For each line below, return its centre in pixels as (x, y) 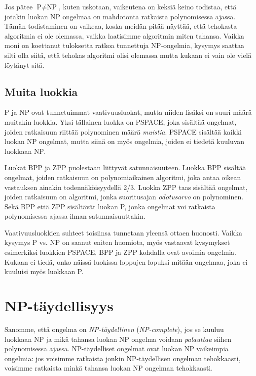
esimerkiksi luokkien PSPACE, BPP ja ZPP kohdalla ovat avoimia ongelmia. (121, 252)
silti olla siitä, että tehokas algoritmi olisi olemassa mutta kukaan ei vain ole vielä (128, 55)
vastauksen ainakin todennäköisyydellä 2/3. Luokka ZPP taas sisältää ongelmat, (126, 187)
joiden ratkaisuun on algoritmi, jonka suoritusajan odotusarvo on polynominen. (124, 197)
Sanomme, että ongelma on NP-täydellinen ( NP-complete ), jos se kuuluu (114, 329)
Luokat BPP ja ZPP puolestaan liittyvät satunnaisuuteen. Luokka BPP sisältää (125, 167)
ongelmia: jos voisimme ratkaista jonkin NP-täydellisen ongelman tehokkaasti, (123, 358)
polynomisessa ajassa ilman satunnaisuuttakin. (75, 216)
